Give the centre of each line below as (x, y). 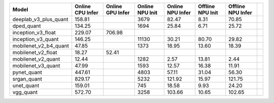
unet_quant (26, 86)
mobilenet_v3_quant (36, 66)
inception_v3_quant (36, 39)
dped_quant (27, 26)
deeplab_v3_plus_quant (40, 19)
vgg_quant (25, 92)
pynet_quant (27, 72)
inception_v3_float (34, 33)
